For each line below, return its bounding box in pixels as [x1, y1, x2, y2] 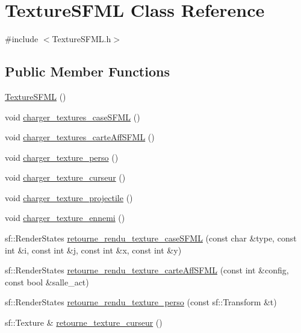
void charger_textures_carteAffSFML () [5, 131, 155, 143]
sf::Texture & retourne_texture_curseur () [5, 316, 163, 329]
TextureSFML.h [52, 33, 111, 45]
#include [5, 33, 39, 45]
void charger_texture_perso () [5, 151, 119, 163]
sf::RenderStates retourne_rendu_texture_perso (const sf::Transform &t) [5, 296, 277, 308]
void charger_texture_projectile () [5, 191, 133, 204]
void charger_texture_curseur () [5, 171, 126, 184]
